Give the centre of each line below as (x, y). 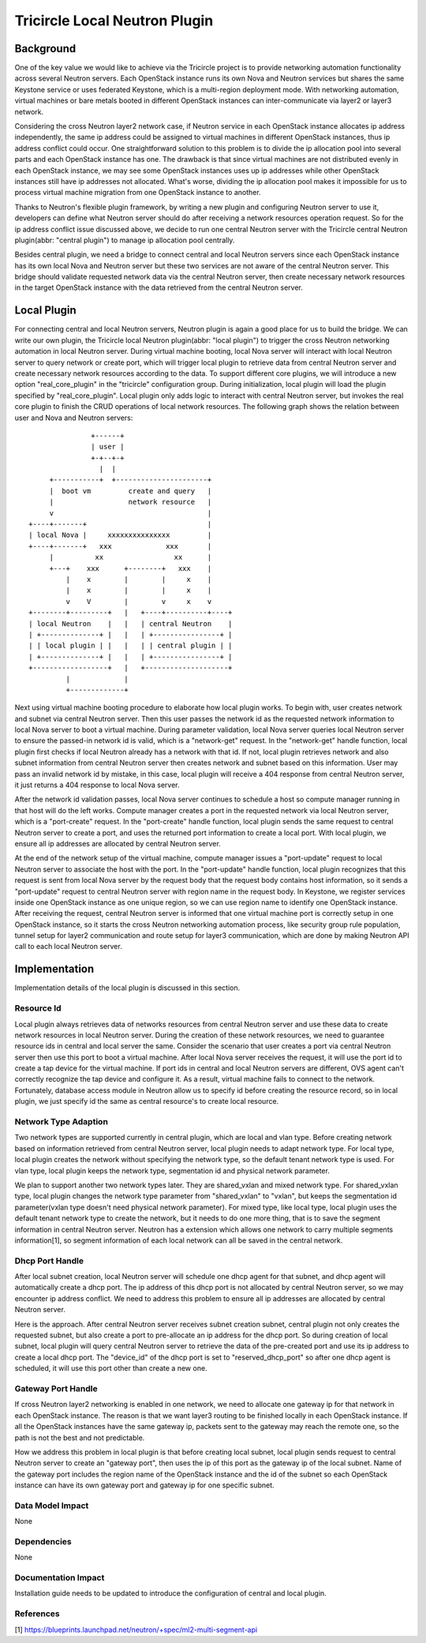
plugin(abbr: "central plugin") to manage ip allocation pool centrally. (125, 240)
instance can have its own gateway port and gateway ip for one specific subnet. (145, 1485)
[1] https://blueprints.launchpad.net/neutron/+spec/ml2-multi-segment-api (136, 1630)
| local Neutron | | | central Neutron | (131, 623)
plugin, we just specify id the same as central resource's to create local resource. (147, 1101)
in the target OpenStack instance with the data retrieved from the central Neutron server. (159, 287)
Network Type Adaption (61, 1122)
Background (45, 49)
